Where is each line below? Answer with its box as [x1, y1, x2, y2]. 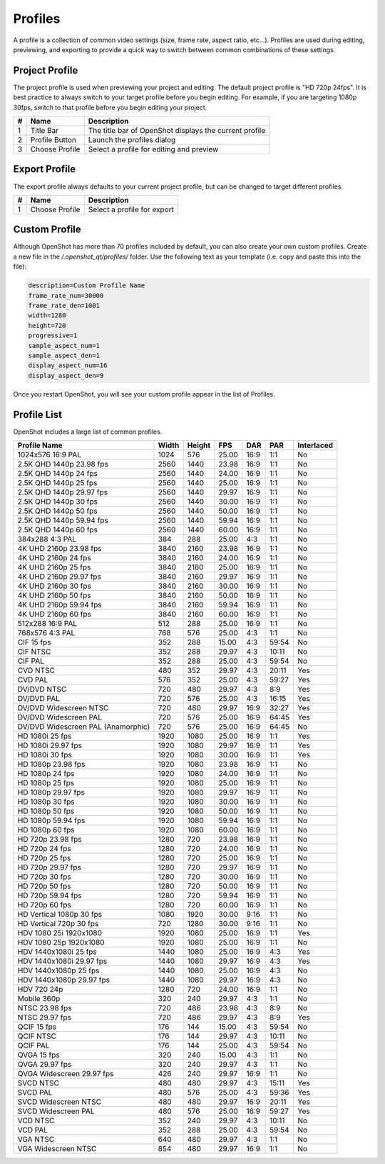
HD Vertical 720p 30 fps [17, 919, 99, 928]
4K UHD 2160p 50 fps [17, 590, 91, 600]
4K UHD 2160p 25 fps [17, 562, 91, 572]
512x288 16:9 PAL [17, 619, 78, 628]
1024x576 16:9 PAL [17, 450, 82, 459]
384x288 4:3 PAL [17, 534, 77, 544]
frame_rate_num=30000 [28, 292, 104, 299]
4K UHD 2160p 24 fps [17, 553, 92, 562]
